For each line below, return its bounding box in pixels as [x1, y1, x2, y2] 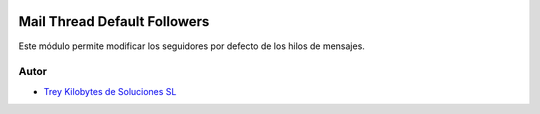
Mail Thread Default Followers [18, 13, 210, 30]
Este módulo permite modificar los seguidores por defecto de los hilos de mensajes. [18, 40, 365, 52]
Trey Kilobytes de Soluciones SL [43, 85, 177, 97]
